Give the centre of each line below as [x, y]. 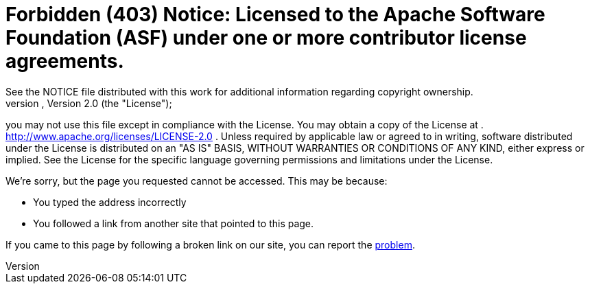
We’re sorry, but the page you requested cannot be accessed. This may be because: [197, 181]
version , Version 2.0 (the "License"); [89, 103]
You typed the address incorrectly [110, 202]
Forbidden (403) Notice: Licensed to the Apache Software [275, 14]
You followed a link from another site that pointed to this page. [174, 223]
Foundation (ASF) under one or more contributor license [266, 38]
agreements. [65, 61]
